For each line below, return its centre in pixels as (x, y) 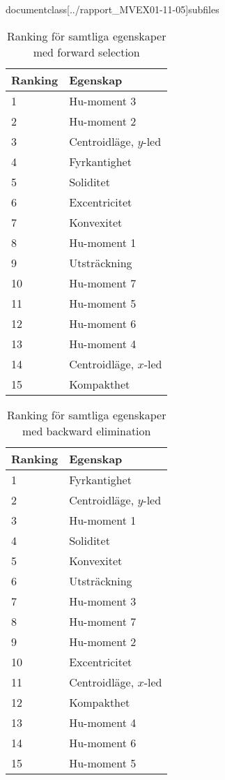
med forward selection (86, 52)
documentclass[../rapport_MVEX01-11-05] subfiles (113, 9)
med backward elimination (86, 430)
